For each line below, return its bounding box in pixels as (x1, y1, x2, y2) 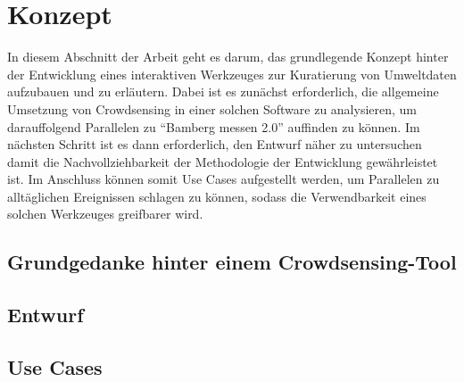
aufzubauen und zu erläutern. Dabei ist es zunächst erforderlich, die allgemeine (7, 82, 439, 101)
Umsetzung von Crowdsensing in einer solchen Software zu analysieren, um (7, 99, 418, 118)
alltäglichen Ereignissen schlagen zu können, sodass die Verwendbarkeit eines (7, 187, 427, 205)
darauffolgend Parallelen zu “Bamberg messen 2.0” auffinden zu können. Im (7, 117, 420, 136)
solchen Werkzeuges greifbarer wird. (7, 204, 203, 223)
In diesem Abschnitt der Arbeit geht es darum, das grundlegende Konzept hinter (7, 47, 449, 66)
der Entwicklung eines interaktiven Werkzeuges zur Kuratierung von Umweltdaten (7, 64, 457, 83)
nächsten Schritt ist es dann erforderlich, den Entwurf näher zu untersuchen (7, 135, 422, 154)
